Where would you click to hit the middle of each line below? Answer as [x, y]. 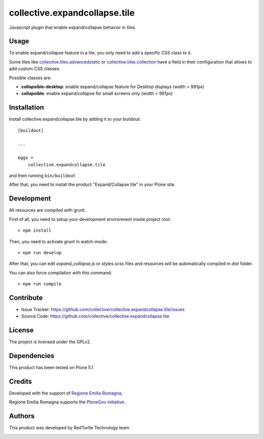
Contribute [26, 297]
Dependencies [32, 356]
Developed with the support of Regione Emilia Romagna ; [66, 393]
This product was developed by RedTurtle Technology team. [70, 428]
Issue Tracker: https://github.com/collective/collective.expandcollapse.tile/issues [103, 309]
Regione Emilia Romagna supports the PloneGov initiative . [67, 402]
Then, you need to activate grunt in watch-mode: [58, 241]
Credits [21, 382]
